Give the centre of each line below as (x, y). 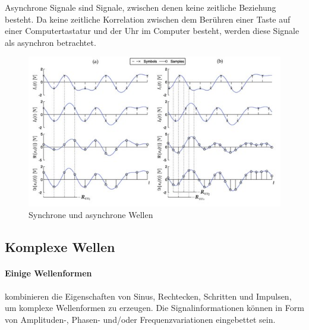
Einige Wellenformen (48, 273)
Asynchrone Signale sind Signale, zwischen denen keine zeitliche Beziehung (141, 7)
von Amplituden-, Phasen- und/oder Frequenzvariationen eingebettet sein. (140, 319)
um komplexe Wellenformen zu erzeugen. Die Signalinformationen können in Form (154, 308)
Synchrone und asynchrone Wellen (91, 215)
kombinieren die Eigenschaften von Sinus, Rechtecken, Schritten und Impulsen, (148, 296)
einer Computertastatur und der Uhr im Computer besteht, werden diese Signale (152, 31)
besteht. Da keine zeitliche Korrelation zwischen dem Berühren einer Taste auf (148, 19)
